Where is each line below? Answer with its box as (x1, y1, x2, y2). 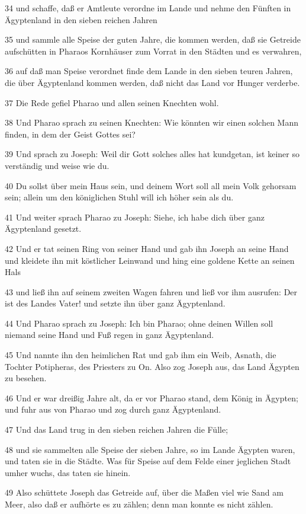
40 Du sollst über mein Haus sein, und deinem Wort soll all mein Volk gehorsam (5, 179, 297, 191)
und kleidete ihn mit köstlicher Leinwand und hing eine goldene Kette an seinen (5, 254, 295, 266)
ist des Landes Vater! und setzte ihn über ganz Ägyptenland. (5, 297, 226, 309)
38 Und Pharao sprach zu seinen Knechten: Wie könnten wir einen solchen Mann (5, 116, 298, 129)
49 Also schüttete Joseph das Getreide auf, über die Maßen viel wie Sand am (5, 486, 284, 499)
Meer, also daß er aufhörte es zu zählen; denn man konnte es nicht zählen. (5, 498, 273, 510)
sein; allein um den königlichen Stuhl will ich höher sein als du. (5, 191, 234, 203)
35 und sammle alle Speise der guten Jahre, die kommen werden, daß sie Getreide (5, 33, 301, 46)
